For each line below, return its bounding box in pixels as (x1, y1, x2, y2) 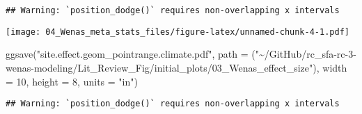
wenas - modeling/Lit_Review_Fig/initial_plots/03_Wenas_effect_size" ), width (6, 60, 347, 74)
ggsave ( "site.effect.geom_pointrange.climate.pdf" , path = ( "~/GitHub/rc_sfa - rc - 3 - (6, 47, 356, 61)
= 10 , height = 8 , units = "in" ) (6, 74, 138, 88)
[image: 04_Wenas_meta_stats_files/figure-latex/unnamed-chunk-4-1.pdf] (6, 26, 349, 37)
